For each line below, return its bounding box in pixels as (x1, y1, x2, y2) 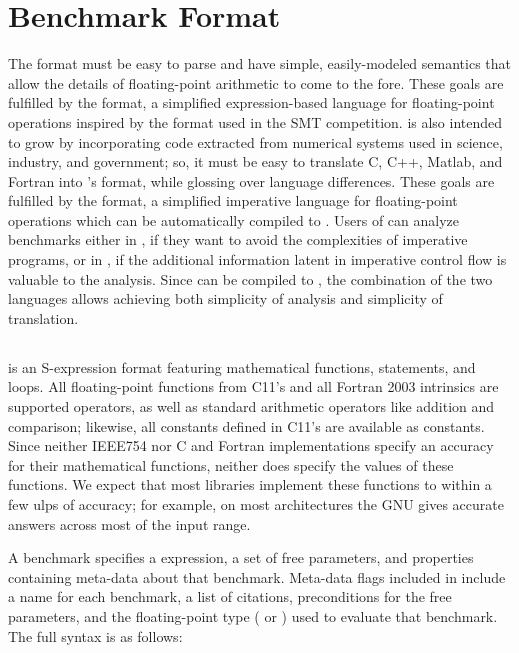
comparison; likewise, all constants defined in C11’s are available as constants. (8, 415, 485, 436)
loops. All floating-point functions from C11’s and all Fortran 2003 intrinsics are (8, 376, 499, 397)
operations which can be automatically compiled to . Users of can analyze (8, 209, 460, 230)
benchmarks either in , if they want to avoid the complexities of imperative (8, 229, 468, 250)
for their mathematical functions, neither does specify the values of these (8, 454, 454, 475)
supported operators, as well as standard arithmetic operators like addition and (8, 396, 495, 417)
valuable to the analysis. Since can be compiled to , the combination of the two (8, 268, 493, 289)
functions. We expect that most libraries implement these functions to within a (8, 474, 492, 495)
